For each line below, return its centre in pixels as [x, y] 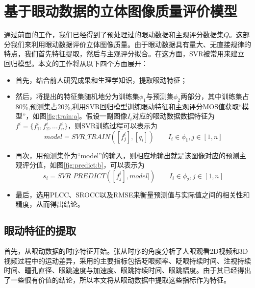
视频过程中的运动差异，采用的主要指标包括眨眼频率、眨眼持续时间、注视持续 [127, 260]
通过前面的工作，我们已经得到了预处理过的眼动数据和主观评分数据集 [114, 35]
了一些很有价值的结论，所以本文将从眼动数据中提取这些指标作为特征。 [117, 280]
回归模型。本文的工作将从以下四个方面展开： [76, 63]
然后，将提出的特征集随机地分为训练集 [77, 96]
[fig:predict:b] [83, 165]
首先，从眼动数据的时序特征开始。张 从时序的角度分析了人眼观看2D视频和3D [126, 251]
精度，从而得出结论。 [50, 204]
